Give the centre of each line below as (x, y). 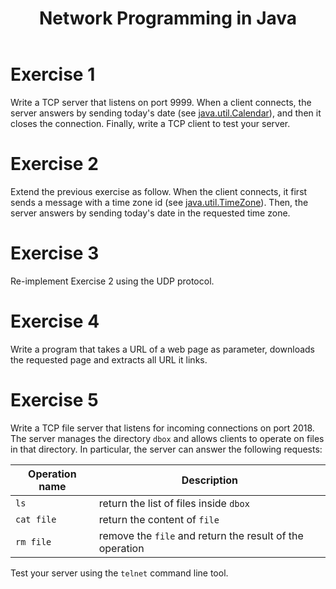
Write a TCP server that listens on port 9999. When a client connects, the (161, 102)
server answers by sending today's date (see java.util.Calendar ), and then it (166, 113)
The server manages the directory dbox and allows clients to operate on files (167, 438)
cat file (36, 519)
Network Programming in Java (168, 18)
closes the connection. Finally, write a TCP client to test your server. (150, 123)
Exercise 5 (54, 399)
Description (210, 480)
